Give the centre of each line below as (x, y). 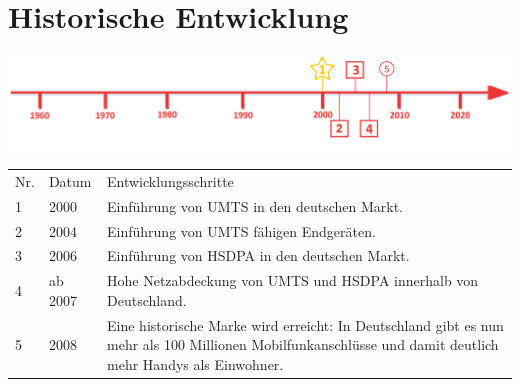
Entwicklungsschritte (170, 180)
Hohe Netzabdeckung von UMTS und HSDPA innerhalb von (293, 280)
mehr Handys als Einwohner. (195, 363)
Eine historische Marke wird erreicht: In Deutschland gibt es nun (305, 324)
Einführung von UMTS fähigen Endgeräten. (241, 230)
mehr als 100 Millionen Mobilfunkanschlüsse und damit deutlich (303, 344)
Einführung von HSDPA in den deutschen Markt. (258, 255)
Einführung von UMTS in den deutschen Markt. (255, 205)
